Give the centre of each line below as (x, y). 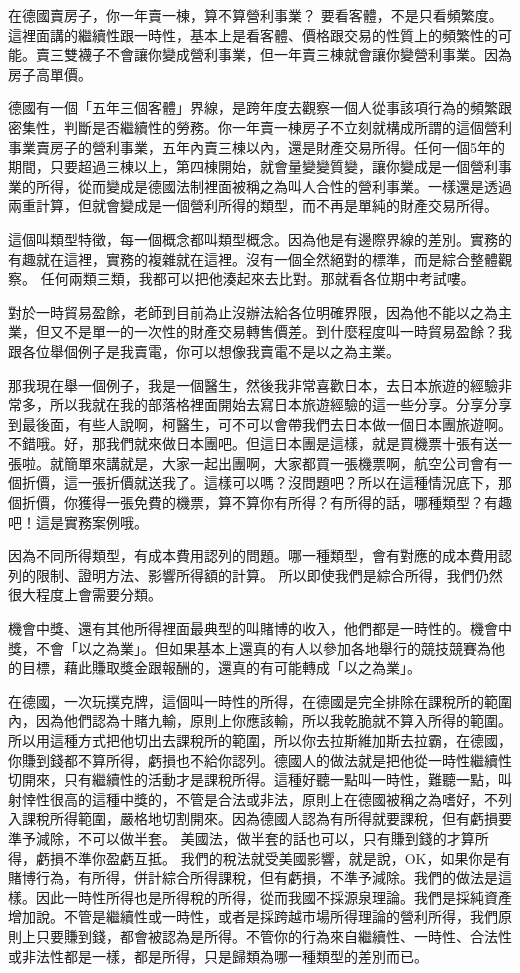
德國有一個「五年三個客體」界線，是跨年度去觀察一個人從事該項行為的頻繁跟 (260, 107)
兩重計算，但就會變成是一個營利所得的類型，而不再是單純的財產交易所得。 (253, 205)
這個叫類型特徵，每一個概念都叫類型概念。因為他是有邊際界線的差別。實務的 (260, 238)
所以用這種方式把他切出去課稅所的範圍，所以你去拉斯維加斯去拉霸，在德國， (260, 740)
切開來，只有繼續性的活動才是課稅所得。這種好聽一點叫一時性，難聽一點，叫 (260, 779)
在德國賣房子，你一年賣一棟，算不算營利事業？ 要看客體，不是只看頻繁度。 (255, 15)
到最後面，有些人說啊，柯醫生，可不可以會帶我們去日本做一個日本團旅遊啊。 (260, 423)
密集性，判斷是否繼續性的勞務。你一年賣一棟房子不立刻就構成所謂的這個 (246, 126)
